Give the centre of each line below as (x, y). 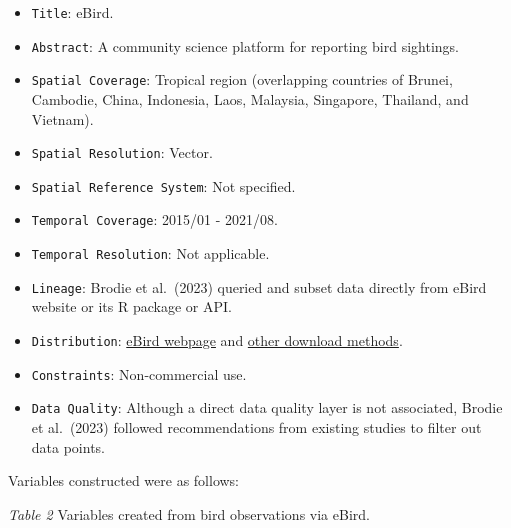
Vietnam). (62, 118)
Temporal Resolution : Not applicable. (150, 253)
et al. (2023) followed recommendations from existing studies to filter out (256, 427)
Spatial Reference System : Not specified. (163, 185)
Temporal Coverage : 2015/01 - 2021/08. (154, 219)
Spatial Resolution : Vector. (122, 152)
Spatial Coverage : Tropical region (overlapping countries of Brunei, (242, 79)
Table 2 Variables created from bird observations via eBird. (189, 513)
